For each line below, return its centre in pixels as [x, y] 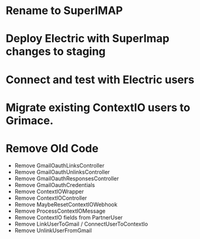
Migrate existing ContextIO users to [98, 107]
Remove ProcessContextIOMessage [60, 211]
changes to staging [56, 52]
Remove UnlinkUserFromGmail [53, 230]
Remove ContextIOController [51, 198]
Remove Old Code [52, 148]
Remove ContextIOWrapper [49, 191]
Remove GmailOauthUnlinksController [62, 172]
